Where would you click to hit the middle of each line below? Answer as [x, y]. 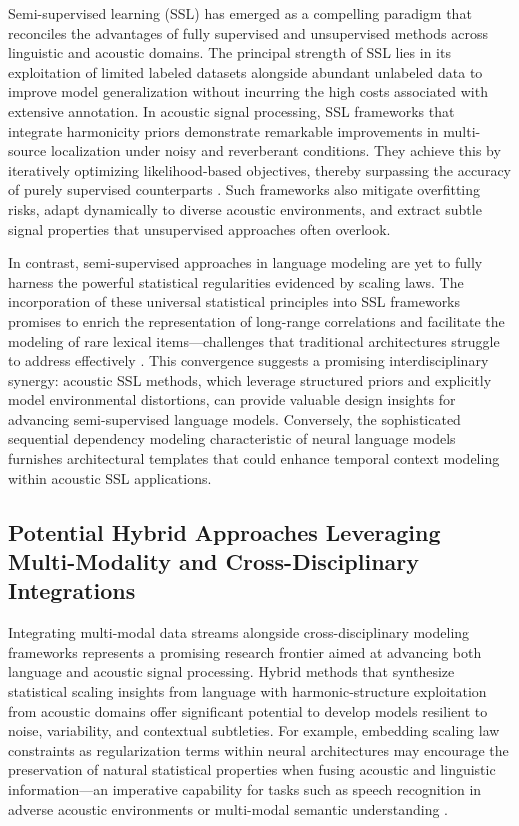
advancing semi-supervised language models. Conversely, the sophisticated [234, 418]
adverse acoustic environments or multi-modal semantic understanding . [228, 808]
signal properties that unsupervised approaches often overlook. [199, 228]
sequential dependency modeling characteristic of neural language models [232, 438]
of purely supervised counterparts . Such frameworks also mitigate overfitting [244, 189]
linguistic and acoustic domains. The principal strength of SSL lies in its [229, 52]
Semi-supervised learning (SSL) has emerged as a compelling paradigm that [240, 13]
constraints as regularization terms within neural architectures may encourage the [258, 749]
